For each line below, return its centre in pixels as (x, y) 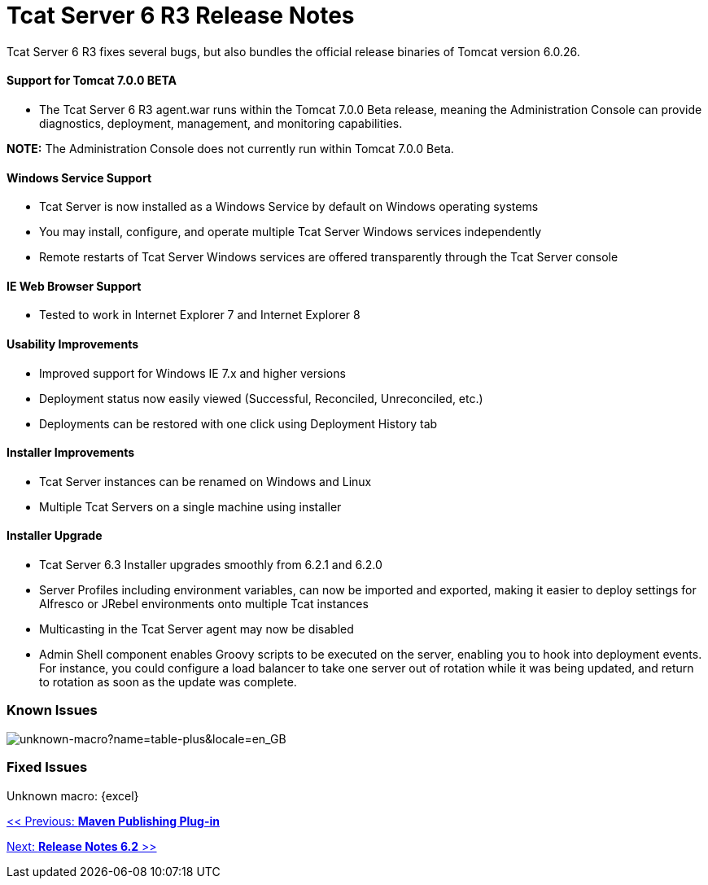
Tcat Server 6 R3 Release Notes (181, 15)
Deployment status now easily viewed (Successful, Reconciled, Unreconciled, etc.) (261, 398)
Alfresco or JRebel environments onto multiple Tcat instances (204, 604)
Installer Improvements (71, 453)
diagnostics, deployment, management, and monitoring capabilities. (221, 123)
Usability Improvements (73, 344)
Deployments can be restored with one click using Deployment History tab (238, 423)
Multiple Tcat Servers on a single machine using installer (190, 506)
